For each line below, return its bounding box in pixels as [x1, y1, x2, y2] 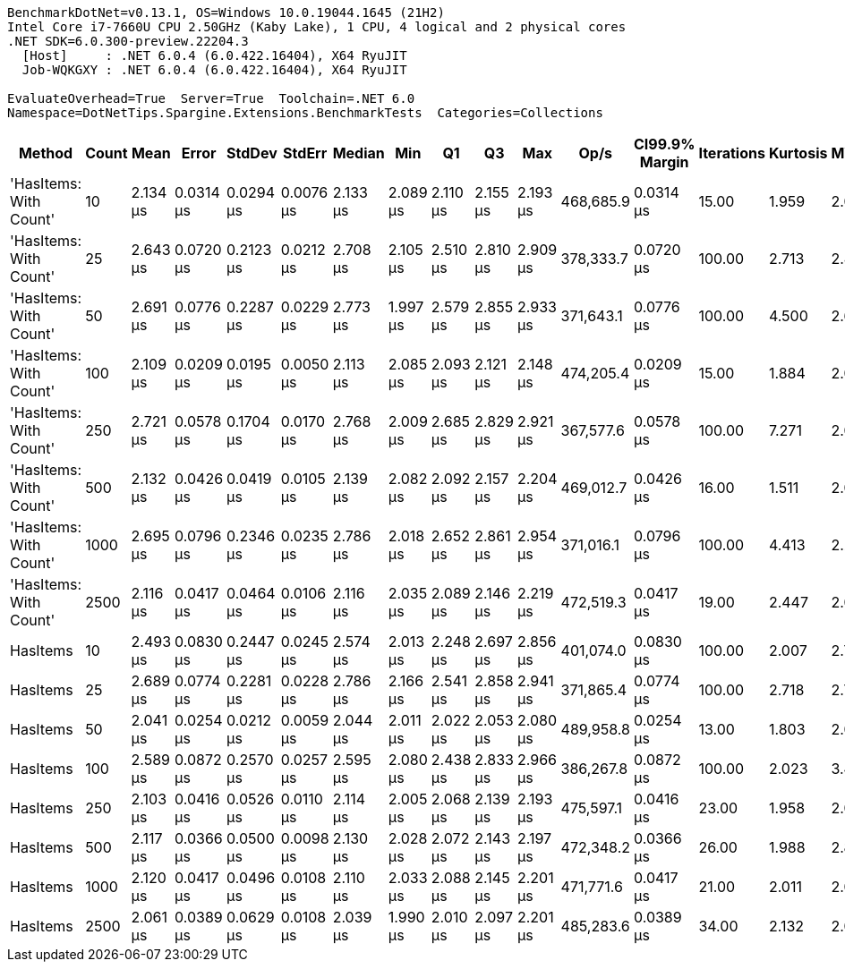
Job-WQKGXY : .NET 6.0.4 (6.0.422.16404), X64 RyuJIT [21, 63, 407, 77]
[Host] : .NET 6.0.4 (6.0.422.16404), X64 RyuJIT [21, 48, 407, 63]
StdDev [226, 144, 277, 162]
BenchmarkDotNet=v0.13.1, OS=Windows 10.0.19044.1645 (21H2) [7, 5, 445, 20]
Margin [639, 153, 689, 171]
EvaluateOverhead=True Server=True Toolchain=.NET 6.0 [7, 91, 415, 106]
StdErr [283, 144, 328, 162]
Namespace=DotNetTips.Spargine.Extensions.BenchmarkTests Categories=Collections [7, 106, 603, 120]
